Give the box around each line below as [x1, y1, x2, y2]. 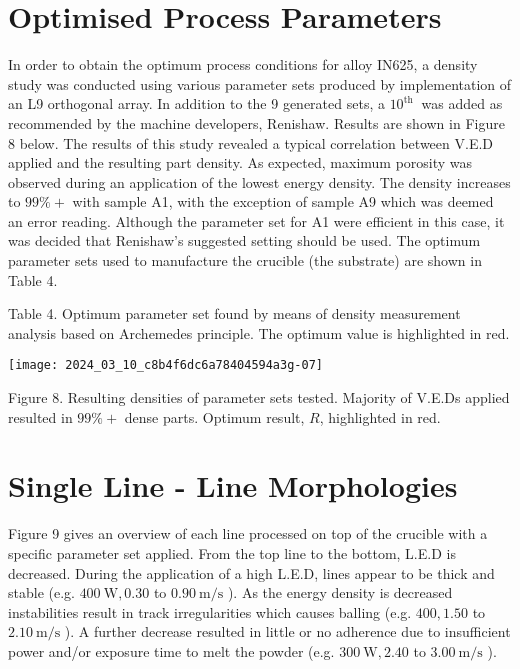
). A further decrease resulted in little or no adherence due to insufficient [64, 621, 511, 642]
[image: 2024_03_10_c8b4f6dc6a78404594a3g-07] [8, 358, 323, 373]
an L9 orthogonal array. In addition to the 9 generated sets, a [8, 93, 385, 114]
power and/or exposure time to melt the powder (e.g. [8, 640, 335, 661]
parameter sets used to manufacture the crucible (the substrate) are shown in [8, 250, 482, 271]
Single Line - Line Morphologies [8, 465, 458, 506]
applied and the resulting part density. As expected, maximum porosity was [8, 152, 473, 173]
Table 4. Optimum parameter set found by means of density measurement [8, 303, 461, 324]
